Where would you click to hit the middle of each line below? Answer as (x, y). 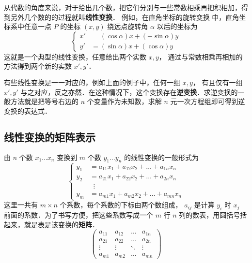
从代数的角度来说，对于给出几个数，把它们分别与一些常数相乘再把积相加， (123, 7)
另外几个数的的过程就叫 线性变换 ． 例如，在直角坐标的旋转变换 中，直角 (125, 17)
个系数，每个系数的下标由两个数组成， (121, 205)
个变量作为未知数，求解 (124, 101)
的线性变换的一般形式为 (161, 157)
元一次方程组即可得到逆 (208, 101)
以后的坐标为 (177, 26)
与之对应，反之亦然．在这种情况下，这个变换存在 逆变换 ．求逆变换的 (129, 92)
